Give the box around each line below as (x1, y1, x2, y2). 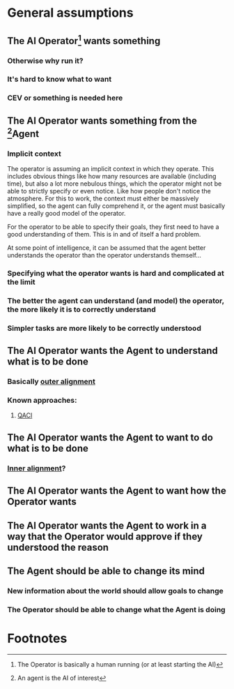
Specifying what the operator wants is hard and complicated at (7, 268, 224, 278)
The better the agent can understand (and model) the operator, (7, 295, 224, 305)
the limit (7, 277, 36, 287)
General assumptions (7, 5, 134, 21)
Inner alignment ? (7, 463, 66, 473)
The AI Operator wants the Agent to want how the (7, 485, 226, 497)
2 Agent (7, 126, 40, 140)
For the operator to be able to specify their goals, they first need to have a (7, 223, 219, 231)
